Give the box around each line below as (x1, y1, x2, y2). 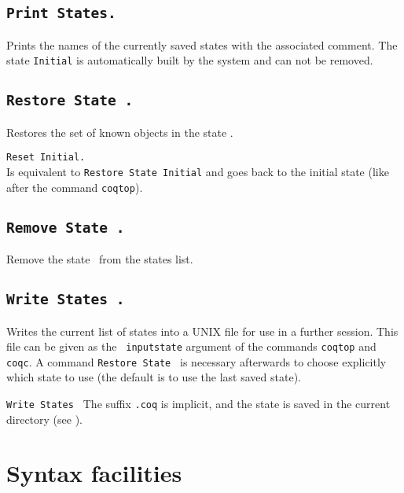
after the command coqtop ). (6, 178, 143, 195)
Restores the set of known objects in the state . (6, 123, 233, 140)
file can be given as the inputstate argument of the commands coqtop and (6, 338, 376, 355)
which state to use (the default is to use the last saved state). (6, 369, 301, 385)
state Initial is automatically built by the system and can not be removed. (6, 52, 373, 68)
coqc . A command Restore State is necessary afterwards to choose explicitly (6, 353, 387, 370)
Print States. (6, 5, 116, 22)
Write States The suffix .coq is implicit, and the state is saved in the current (6, 396, 391, 412)
